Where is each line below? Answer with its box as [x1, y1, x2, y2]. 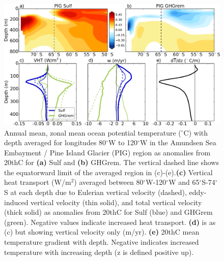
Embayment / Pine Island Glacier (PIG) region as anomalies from [4, 147, 211, 157]
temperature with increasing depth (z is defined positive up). [4, 246, 194, 257]
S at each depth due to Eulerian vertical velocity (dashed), [4, 187, 187, 198]
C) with [183, 127, 208, 138]
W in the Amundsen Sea [139, 137, 216, 148]
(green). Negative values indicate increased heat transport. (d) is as [4, 216, 216, 227]
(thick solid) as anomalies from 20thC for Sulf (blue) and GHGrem [4, 207, 213, 217]
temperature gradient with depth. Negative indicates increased [4, 237, 199, 247]
